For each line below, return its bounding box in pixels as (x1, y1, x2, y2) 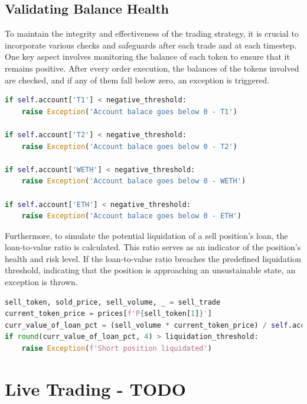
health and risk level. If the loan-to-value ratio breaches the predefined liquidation (5, 252, 302, 264)
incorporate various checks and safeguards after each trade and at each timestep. (5, 38, 297, 51)
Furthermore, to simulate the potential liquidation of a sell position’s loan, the (5, 229, 288, 241)
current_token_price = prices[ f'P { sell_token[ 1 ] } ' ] (5, 309, 212, 318)
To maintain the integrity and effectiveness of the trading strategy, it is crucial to (5, 27, 299, 40)
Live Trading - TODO (5, 376, 186, 400)
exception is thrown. (5, 276, 78, 288)
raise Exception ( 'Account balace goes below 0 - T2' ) (21, 142, 237, 151)
